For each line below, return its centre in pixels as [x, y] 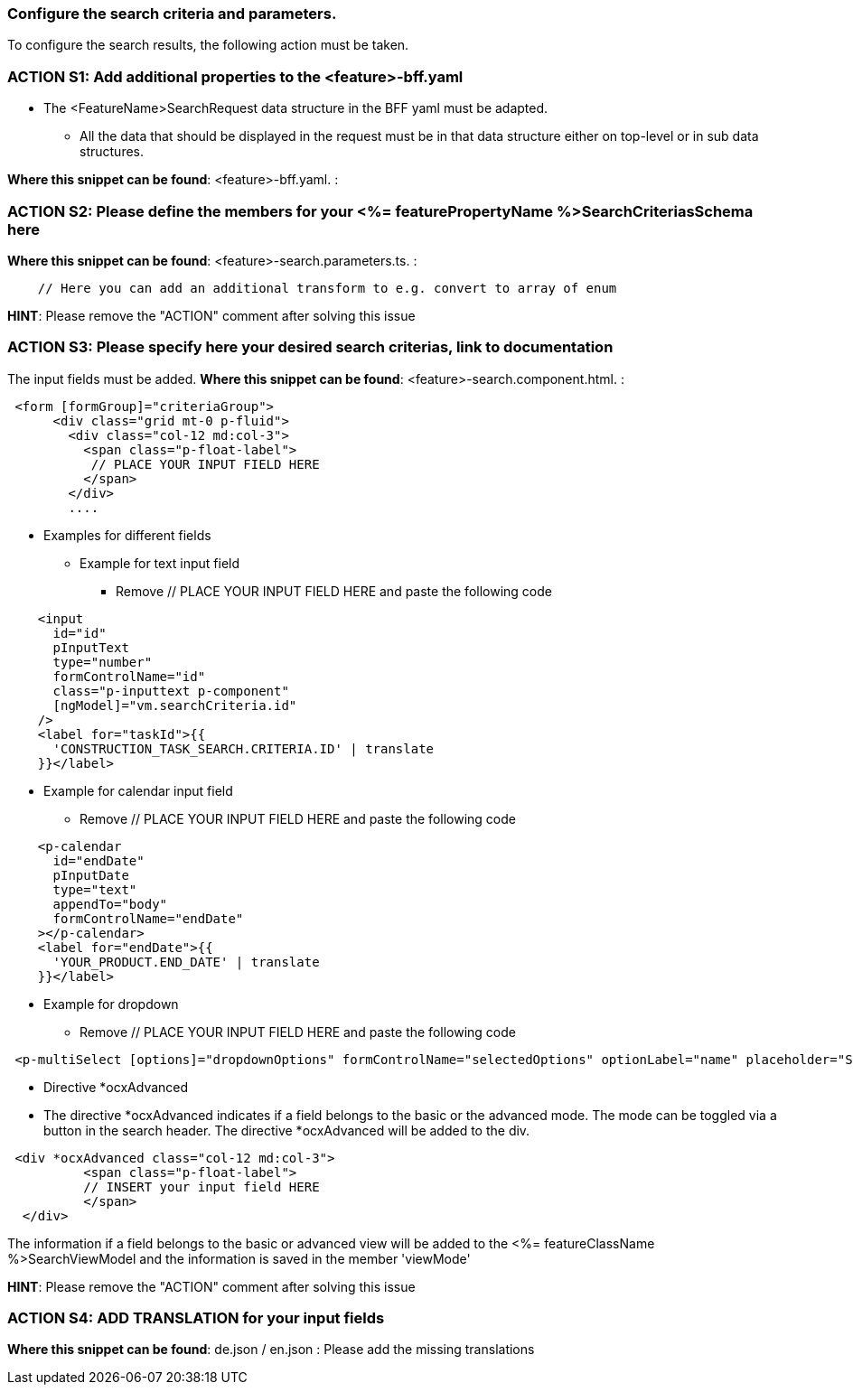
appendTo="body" [110, 904]
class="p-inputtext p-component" [171, 691]
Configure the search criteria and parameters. [172, 14]
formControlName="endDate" [148, 918]
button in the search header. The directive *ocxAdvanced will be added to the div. [287, 1130]
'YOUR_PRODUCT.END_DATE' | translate [186, 962]
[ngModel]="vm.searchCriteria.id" [175, 705]
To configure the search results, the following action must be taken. [208, 45]
